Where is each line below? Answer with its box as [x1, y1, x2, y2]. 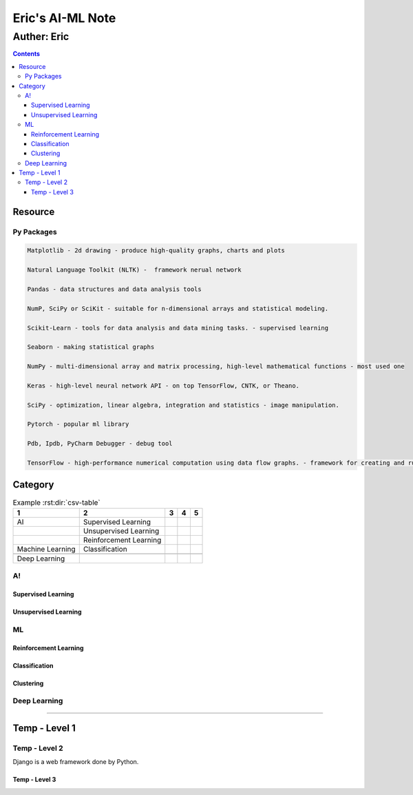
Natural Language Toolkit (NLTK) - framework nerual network [27, 266, 242, 274]
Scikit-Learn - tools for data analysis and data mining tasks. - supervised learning [27, 324, 329, 332]
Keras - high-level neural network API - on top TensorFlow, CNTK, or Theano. [27, 381, 299, 390]
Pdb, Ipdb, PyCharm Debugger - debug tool [27, 440, 173, 447]
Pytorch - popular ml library [27, 421, 129, 428]
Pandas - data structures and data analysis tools [27, 285, 202, 293]
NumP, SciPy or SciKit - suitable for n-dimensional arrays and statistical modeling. [27, 304, 329, 312]
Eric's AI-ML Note [12, 10, 116, 26]
